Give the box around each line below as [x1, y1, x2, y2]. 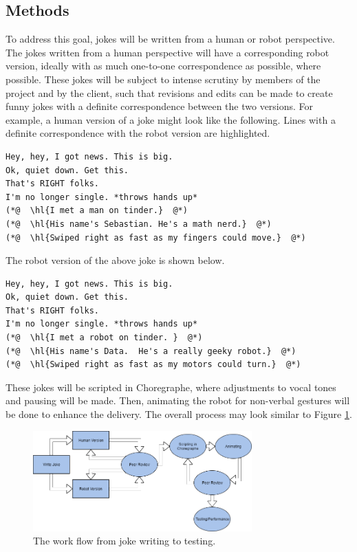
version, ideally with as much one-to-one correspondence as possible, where [6, 58, 321, 73]
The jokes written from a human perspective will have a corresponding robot [6, 45, 329, 59]
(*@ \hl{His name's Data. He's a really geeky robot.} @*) [6, 346, 296, 356]
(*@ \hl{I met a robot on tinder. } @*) [6, 333, 203, 343]
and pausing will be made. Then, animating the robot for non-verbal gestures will [6, 393, 350, 408]
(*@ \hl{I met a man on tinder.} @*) [6, 206, 188, 216]
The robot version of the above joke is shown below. [6, 253, 225, 267]
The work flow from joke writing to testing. [33, 533, 216, 548]
